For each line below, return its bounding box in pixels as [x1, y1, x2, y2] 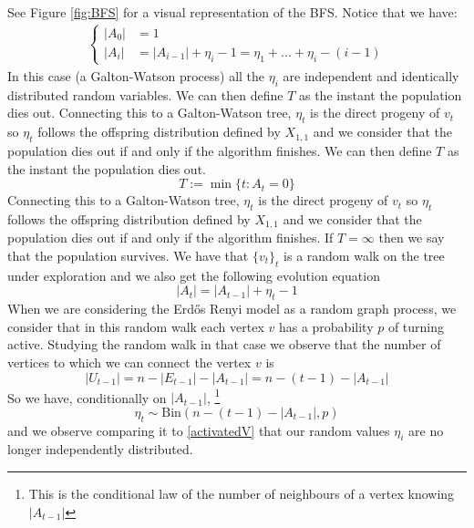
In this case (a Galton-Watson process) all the [7, 67, 265, 85]
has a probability [278, 316, 374, 336]
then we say [378, 228, 445, 247]
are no [408, 420, 444, 440]
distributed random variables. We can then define [7, 85, 283, 104]
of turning [387, 316, 445, 336]
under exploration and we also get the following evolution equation [7, 265, 380, 285]
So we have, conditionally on [7, 388, 167, 407]
